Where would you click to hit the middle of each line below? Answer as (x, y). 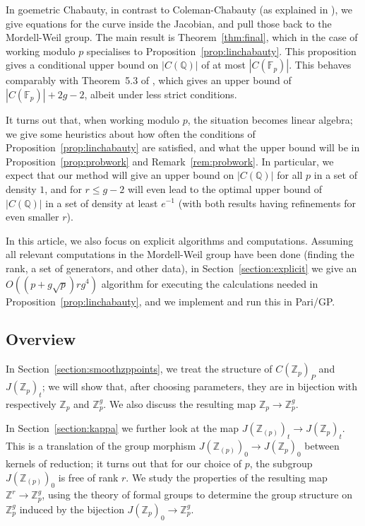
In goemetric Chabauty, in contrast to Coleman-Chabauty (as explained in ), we (179, 9)
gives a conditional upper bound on (82, 65)
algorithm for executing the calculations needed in (210, 283)
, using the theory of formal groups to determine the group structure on (197, 495)
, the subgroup (281, 463)
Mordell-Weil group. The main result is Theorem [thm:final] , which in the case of (182, 37)
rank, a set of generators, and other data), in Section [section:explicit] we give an (181, 268)
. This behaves (320, 65)
